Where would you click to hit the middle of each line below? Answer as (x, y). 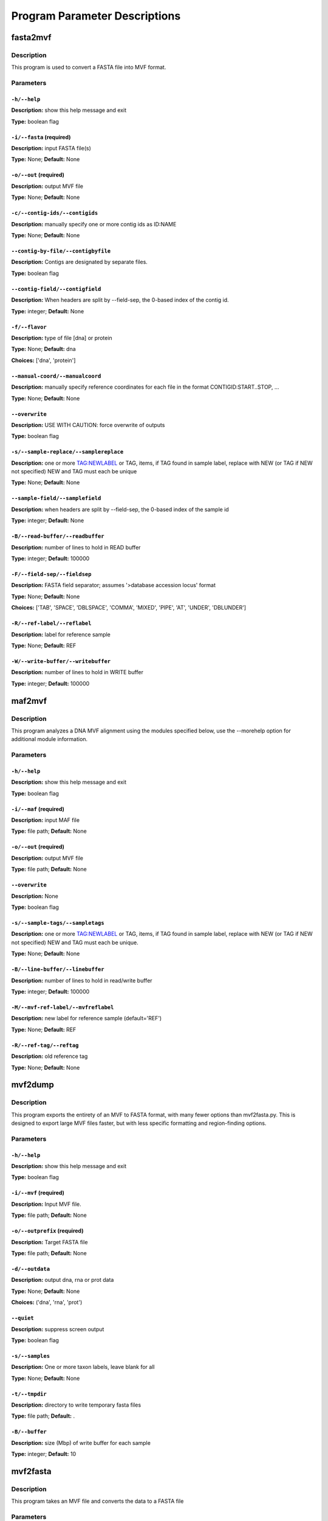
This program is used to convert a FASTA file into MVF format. (89, 68)
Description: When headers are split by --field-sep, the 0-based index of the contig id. (120, 300)
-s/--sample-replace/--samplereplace (67, 452)
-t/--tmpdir (29, 1394)
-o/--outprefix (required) (47, 1231)
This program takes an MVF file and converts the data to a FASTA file (97, 1501)
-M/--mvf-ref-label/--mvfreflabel (63, 1007)
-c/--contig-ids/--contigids (55, 213)
